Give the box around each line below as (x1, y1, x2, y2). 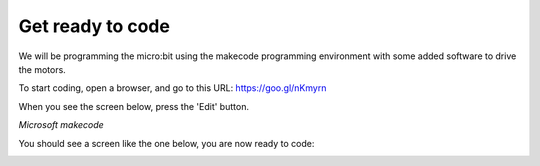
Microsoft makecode (18, 119, 104, 131)
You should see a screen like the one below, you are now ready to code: (18, 137, 315, 149)
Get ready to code (18, 15, 170, 37)
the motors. (18, 63, 67, 75)
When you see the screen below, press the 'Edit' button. (18, 100, 250, 112)
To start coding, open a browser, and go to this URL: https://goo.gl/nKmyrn (18, 82, 327, 94)
